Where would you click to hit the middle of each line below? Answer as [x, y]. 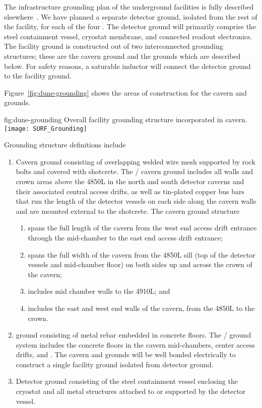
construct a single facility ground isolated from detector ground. [115, 364]
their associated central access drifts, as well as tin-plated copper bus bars [130, 191]
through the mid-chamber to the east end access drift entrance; [125, 237]
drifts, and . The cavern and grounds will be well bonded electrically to [126, 354]
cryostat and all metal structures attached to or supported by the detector [131, 391]
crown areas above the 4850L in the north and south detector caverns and [130, 181]
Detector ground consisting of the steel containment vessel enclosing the [127, 381]
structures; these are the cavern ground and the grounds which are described [122, 56]
